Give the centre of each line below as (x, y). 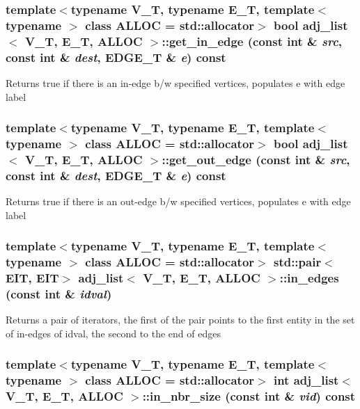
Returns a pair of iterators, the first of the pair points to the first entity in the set (180, 320)
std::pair (297, 262)
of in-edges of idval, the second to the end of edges (113, 333)
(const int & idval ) (59, 294)
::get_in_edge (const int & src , (252, 41)
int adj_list (306, 380)
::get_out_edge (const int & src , (256, 159)
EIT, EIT (32, 278)
